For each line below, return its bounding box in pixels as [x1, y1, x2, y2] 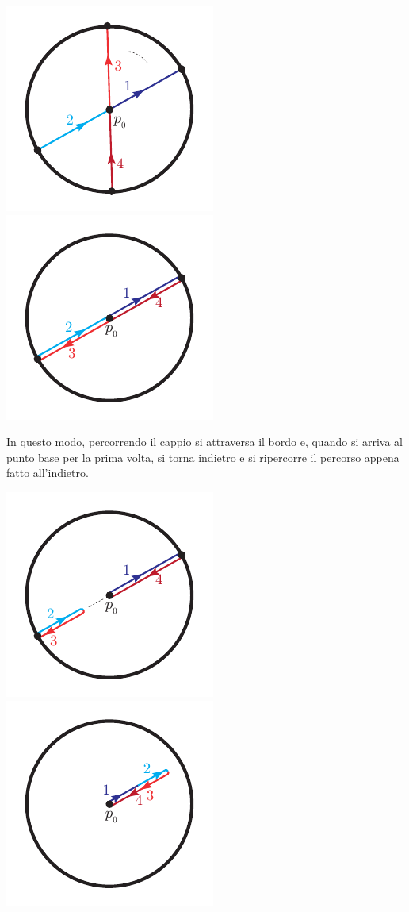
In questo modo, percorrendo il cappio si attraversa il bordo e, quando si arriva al [6, 433, 403, 450]
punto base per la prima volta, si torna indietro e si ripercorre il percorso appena [6, 448, 399, 465]
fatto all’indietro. [6, 464, 89, 481]
